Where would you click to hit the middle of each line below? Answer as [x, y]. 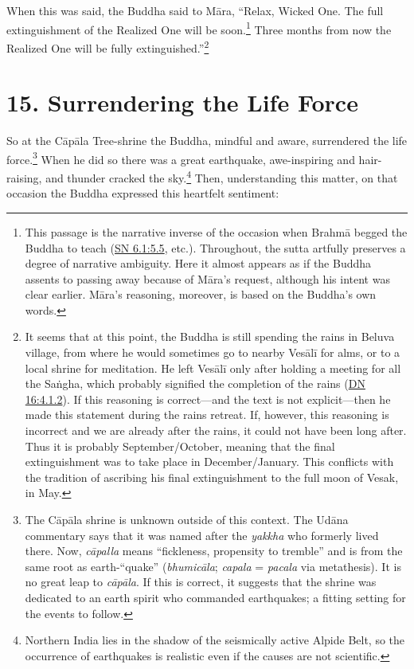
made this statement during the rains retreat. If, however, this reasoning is [207, 415]
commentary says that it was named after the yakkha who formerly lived [202, 535]
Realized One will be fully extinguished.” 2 [108, 46]
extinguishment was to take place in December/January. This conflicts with [209, 462]
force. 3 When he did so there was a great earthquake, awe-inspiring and [181, 158]
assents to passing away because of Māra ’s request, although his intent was [207, 278]
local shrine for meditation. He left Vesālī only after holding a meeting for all [213, 368]
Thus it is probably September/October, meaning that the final [180, 446]
